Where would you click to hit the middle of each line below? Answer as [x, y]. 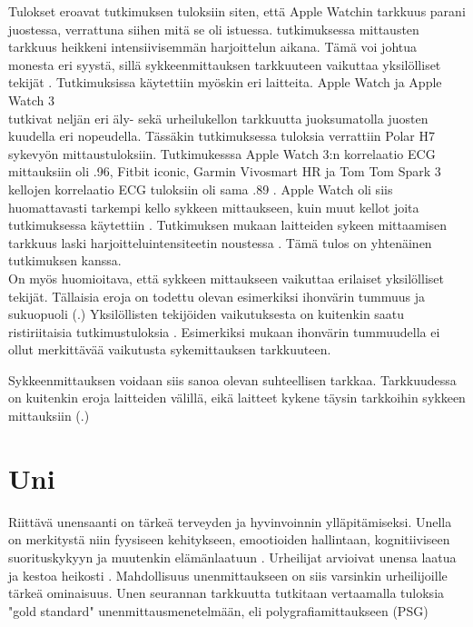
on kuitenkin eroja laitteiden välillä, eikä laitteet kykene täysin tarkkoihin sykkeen [237, 398]
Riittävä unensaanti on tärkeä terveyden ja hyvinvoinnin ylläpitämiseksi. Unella [230, 521]
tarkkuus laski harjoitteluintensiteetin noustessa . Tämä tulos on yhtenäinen [220, 242]
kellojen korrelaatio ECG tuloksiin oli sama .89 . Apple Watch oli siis [201, 189]
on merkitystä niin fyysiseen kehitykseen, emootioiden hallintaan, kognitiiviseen [229, 539]
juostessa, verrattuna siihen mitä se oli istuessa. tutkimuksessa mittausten [214, 29]
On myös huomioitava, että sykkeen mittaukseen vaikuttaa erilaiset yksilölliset [226, 278]
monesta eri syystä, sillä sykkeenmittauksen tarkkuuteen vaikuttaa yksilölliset [225, 64]
